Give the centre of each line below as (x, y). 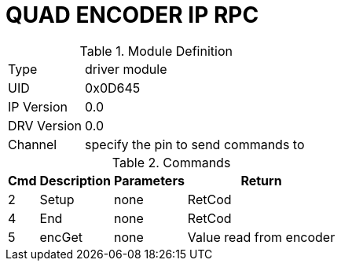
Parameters (149, 180)
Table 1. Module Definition (156, 51)
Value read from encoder (261, 237)
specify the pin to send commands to (195, 144)
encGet (61, 237)
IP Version (38, 106)
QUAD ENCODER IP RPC (132, 15)
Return (261, 180)
